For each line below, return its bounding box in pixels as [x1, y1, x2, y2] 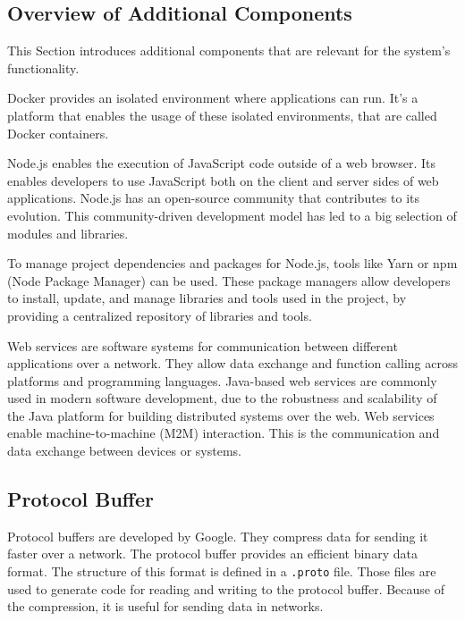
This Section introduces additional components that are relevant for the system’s [7, 41, 451, 60]
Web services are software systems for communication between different [7, 336, 398, 355]
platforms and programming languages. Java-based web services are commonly [7, 371, 437, 390]
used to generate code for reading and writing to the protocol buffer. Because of [7, 579, 445, 598]
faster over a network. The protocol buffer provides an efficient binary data [7, 544, 418, 563]
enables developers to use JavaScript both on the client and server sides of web [7, 171, 439, 189]
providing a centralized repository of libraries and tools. [7, 306, 312, 324]
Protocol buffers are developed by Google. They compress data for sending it [7, 526, 428, 545]
